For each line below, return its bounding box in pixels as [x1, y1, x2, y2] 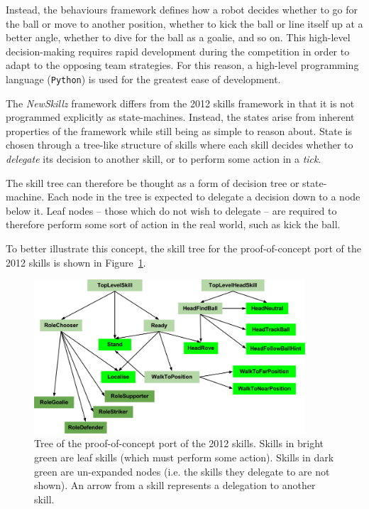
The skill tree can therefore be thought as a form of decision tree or [6, 175, 299, 190]
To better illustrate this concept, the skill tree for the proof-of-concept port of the [6, 240, 361, 255]
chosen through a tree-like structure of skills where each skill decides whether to [6, 137, 353, 152]
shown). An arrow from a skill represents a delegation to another [34, 478, 316, 493]
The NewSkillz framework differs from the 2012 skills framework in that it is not [6, 95, 355, 110]
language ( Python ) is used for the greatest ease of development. [6, 71, 281, 86]
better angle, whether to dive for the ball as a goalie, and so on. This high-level [6, 30, 351, 45]
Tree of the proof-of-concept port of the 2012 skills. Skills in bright [34, 436, 324, 451]
